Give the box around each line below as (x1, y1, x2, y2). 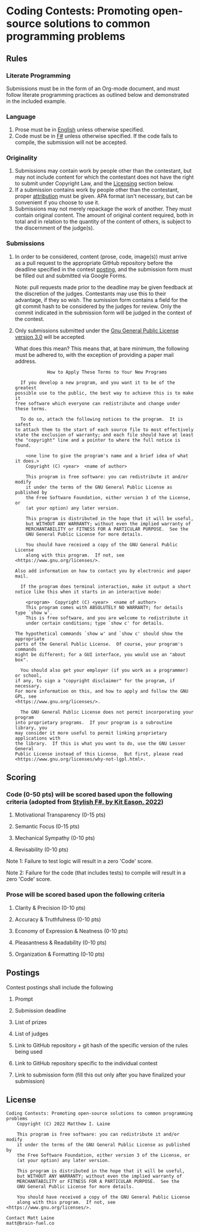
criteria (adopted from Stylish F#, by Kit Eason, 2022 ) (6, 798, 164, 806)
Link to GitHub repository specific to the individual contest (14, 1059, 158, 1066)
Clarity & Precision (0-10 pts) (14, 904, 86, 911)
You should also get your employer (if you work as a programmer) (20, 667, 189, 673)
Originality (6, 154, 37, 162)
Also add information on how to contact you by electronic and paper (14, 568, 192, 574)
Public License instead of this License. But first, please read (14, 751, 183, 757)
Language (6, 112, 36, 121)
